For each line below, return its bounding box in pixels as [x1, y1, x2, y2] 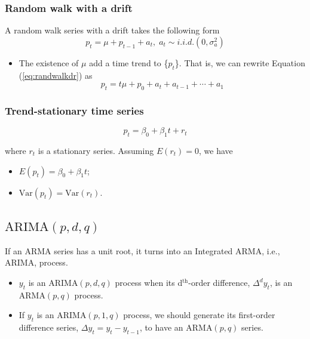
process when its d [115, 276, 183, 288]
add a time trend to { [89, 56, 168, 69]
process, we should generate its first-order [123, 309, 275, 321]
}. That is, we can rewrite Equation [174, 56, 305, 69]
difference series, [19, 321, 79, 334]
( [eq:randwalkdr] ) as [19, 69, 93, 81]
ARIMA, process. [5, 256, 68, 269]
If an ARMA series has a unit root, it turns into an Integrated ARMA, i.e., [5, 244, 280, 257]
